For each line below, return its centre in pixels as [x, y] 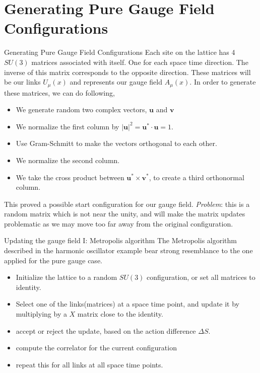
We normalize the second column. [68, 160]
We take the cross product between [70, 177]
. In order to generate [223, 82]
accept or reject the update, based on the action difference [106, 330]
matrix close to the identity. [120, 314]
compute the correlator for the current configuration [96, 348]
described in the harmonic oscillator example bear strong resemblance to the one [128, 250]
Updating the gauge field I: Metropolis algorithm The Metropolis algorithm [120, 240]
